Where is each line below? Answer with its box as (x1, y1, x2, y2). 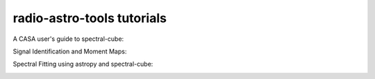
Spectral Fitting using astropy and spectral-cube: (12, 60, 153, 69)
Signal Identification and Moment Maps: (12, 47, 127, 55)
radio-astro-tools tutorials (12, 10, 167, 26)
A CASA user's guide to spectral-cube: (12, 35, 124, 43)
